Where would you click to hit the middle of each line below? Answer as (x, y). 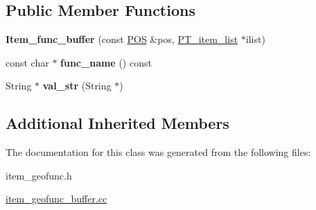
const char (27, 62)
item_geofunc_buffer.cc (56, 199)
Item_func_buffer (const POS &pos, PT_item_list (122, 39)
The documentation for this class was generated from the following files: (158, 152)
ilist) (255, 39)
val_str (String (77, 86)
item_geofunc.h (39, 175)
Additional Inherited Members (117, 123)
